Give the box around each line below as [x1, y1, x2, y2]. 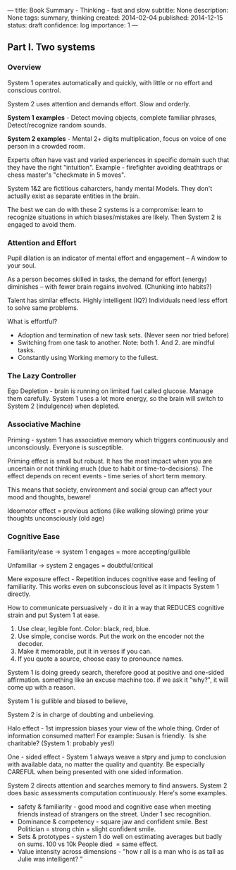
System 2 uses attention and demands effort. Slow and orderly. [7, 99, 191, 108]
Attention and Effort [7, 237, 77, 247]
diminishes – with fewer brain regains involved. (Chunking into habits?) [7, 282, 213, 291]
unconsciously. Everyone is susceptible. [7, 443, 124, 452]
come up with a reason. [7, 683, 76, 691]
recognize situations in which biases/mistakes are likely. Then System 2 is [7, 213, 222, 221]
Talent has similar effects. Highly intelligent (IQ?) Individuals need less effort [7, 296, 228, 304]
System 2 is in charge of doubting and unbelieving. [7, 710, 155, 719]
